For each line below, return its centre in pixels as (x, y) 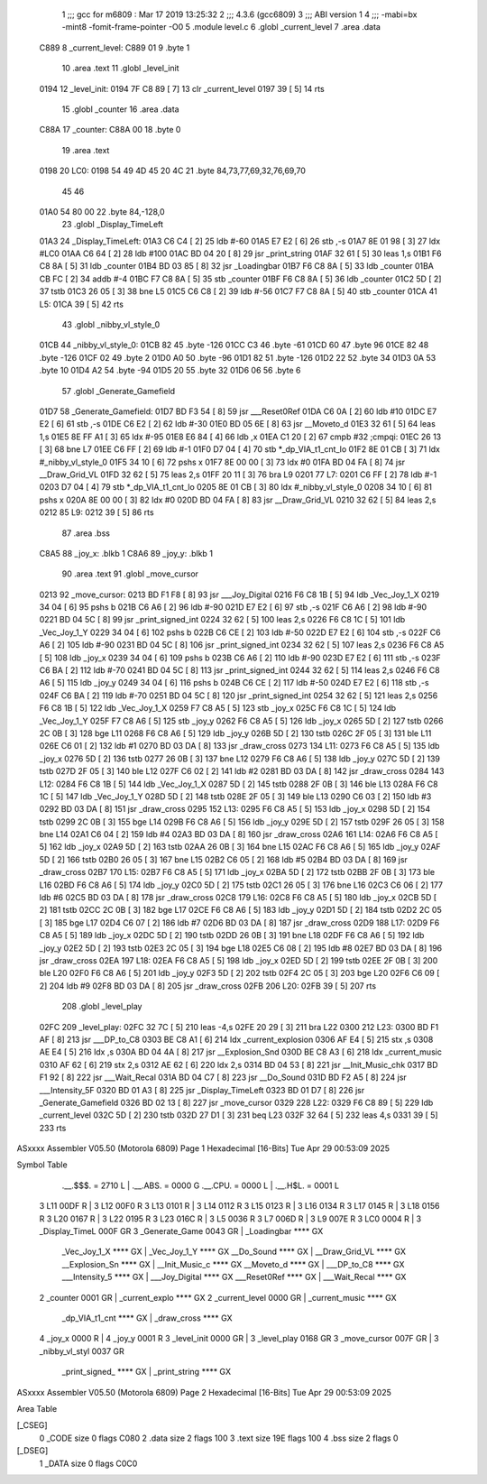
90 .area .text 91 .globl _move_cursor (130, 574)
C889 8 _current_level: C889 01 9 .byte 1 (115, 47)
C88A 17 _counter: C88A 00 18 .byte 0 (110, 130)
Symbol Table (42, 1165)
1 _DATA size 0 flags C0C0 (88, 1463)
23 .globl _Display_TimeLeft (113, 225)
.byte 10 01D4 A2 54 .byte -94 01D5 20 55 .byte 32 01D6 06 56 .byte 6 (170, 371)
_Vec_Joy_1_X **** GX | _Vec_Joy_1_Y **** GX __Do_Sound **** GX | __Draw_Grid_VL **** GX (234, 1252)
